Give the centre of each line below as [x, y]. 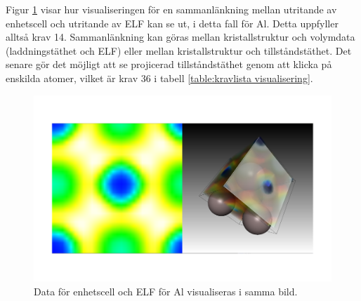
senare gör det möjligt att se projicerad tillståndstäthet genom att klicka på [169, 64]
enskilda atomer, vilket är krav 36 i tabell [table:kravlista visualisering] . [159, 78]
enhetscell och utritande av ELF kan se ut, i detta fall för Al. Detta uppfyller [172, 23]
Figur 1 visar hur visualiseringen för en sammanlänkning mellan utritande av [171, 9]
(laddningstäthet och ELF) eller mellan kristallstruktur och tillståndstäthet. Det [179, 50]
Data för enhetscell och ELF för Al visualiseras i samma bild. [166, 291]
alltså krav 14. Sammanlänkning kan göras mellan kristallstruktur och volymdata [180, 37]
